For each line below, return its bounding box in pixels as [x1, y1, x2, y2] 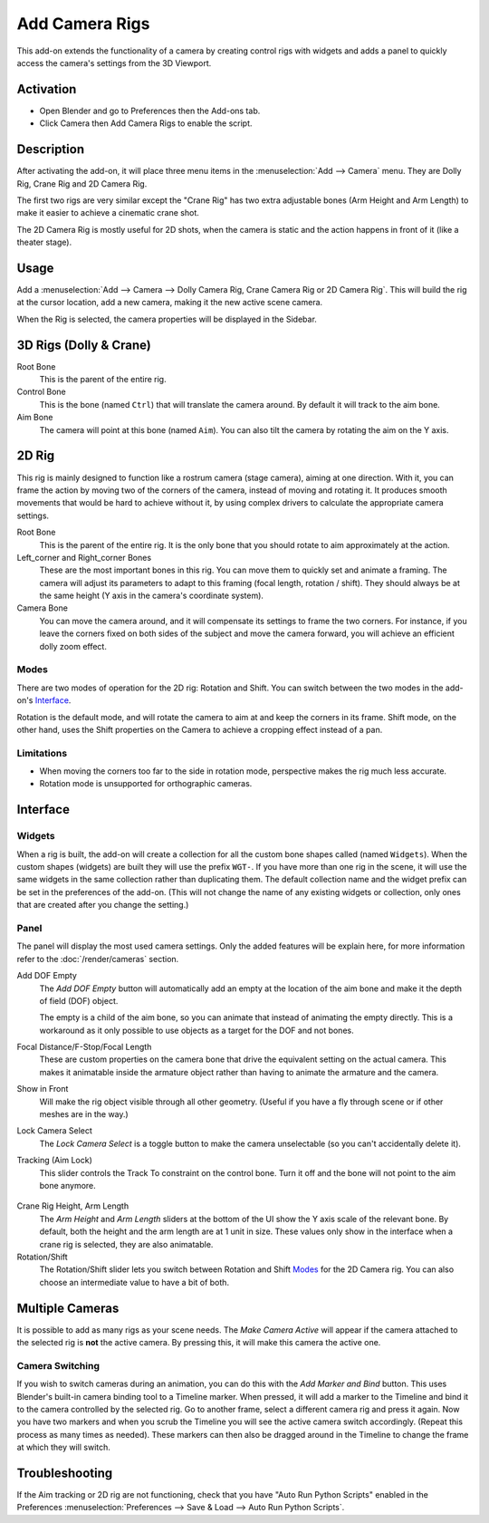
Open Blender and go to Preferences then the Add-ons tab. [39, 105, 261, 116]
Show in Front [16, 1084, 69, 1094]
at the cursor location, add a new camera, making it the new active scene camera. [16, 297, 323, 308]
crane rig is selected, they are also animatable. [39, 1239, 214, 1249]
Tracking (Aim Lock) [16, 1155, 92, 1166]
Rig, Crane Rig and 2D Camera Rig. [16, 178, 148, 189]
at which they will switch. [16, 1441, 110, 1453]
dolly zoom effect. [39, 641, 108, 651]
